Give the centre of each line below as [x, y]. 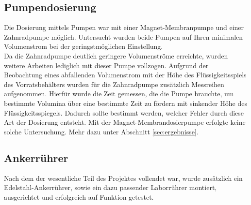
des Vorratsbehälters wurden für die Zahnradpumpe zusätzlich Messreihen [114, 84]
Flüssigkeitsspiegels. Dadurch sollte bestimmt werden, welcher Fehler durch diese [124, 112]
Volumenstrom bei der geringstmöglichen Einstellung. [84, 46]
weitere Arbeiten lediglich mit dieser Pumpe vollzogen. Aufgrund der [106, 65]
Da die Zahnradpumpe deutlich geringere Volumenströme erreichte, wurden [116, 55]
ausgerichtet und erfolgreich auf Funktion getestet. [79, 197]
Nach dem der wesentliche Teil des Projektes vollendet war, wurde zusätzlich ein [123, 178]
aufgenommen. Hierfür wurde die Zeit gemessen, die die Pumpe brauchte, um [119, 94]
